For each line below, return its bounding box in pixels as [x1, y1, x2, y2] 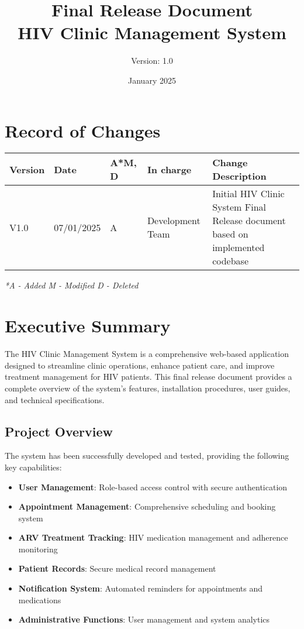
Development [147, 214, 201, 228]
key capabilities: [5, 460, 62, 473]
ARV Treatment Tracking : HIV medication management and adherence [18, 531, 288, 544]
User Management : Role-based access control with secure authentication [18, 480, 288, 493]
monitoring [18, 542, 58, 555]
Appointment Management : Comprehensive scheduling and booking [18, 500, 276, 513]
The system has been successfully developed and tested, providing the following [5, 449, 289, 462]
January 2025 [128, 74, 176, 86]
